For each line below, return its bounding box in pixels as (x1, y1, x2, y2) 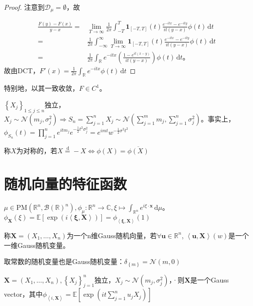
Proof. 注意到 (4, 2, 45, 12)
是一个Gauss (190, 274, 229, 285)
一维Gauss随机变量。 (4, 240, 70, 250)
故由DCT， (4, 65, 39, 75)
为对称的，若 (16, 145, 58, 155)
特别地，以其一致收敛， (4, 83, 79, 93)
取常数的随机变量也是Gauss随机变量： (4, 256, 124, 266)
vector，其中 (4, 289, 43, 299)
